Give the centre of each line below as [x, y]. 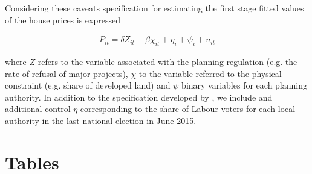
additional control [38, 109]
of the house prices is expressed [63, 20]
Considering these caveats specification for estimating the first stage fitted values [154, 8]
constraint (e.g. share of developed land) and [88, 85]
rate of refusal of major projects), [67, 73]
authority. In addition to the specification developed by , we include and [139, 97]
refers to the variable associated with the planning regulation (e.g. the [167, 62]
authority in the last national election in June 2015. [101, 120]
